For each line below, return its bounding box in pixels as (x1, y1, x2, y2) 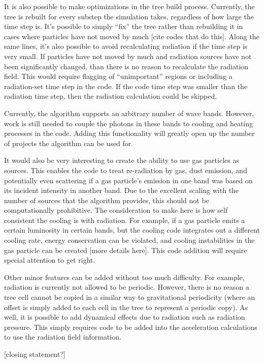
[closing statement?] (4, 349, 65, 359)
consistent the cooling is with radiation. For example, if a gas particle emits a (4, 214, 245, 225)
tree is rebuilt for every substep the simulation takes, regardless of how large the (4, 11, 254, 21)
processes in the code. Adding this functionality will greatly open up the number (4, 128, 255, 138)
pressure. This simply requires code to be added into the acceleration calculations (4, 321, 257, 332)
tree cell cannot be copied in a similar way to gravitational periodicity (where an (4, 292, 255, 302)
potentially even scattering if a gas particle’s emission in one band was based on (4, 175, 253, 185)
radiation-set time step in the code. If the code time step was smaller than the (4, 80, 248, 91)
